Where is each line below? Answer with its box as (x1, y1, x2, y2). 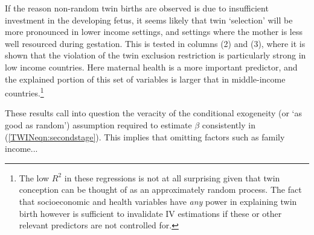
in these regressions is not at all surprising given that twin (64, 171, 280, 184)
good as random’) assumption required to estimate (5, 119, 192, 131)
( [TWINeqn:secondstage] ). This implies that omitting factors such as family (5, 130, 285, 143)
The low (19, 171, 50, 184)
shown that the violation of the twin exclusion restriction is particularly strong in (5, 49, 306, 61)
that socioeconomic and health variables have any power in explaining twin (19, 195, 297, 207)
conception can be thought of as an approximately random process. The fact (19, 183, 302, 196)
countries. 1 (5, 85, 44, 99)
